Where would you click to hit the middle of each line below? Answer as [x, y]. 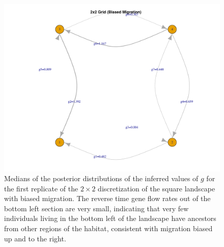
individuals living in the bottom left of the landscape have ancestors [110, 218]
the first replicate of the [41, 188]
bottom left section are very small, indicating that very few [96, 208]
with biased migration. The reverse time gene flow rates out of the [107, 198]
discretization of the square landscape [157, 188]
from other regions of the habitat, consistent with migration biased [108, 228]
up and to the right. [35, 238]
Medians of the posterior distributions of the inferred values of [101, 178]
